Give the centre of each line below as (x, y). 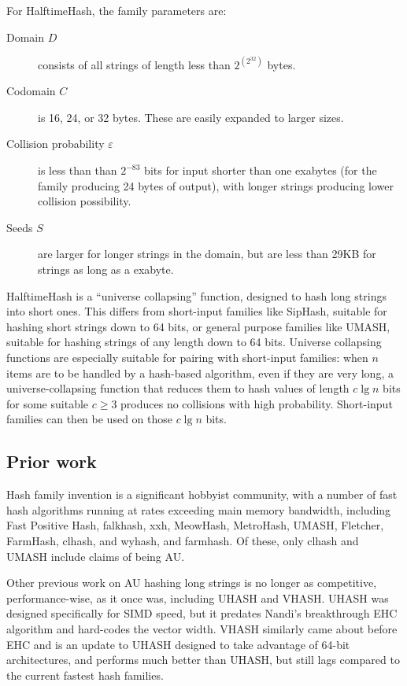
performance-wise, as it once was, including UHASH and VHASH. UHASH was (198, 597)
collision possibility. (85, 201)
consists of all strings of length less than (134, 64)
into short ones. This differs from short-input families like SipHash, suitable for (197, 311)
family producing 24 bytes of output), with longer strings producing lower (216, 185)
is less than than (78, 170)
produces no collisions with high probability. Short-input (257, 403)
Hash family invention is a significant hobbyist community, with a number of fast (202, 494)
